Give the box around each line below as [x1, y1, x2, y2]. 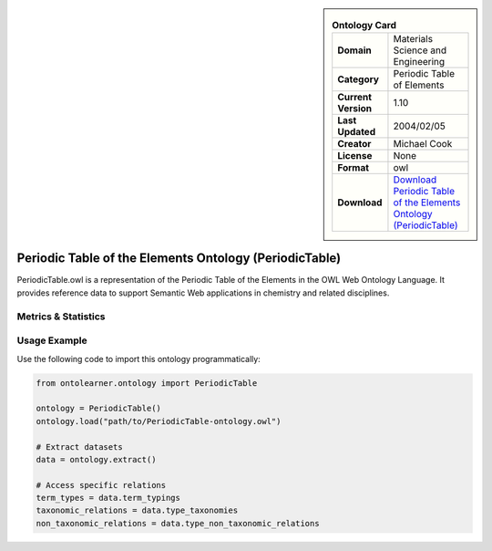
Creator [337, 138, 372, 151]
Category [337, 73, 380, 86]
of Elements [393, 78, 445, 91]
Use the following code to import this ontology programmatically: [16, 353, 261, 364]
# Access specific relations [36, 480, 167, 490]
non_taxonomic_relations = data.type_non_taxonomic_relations [36, 518, 320, 528]
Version [337, 102, 373, 115]
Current [337, 91, 373, 104]
